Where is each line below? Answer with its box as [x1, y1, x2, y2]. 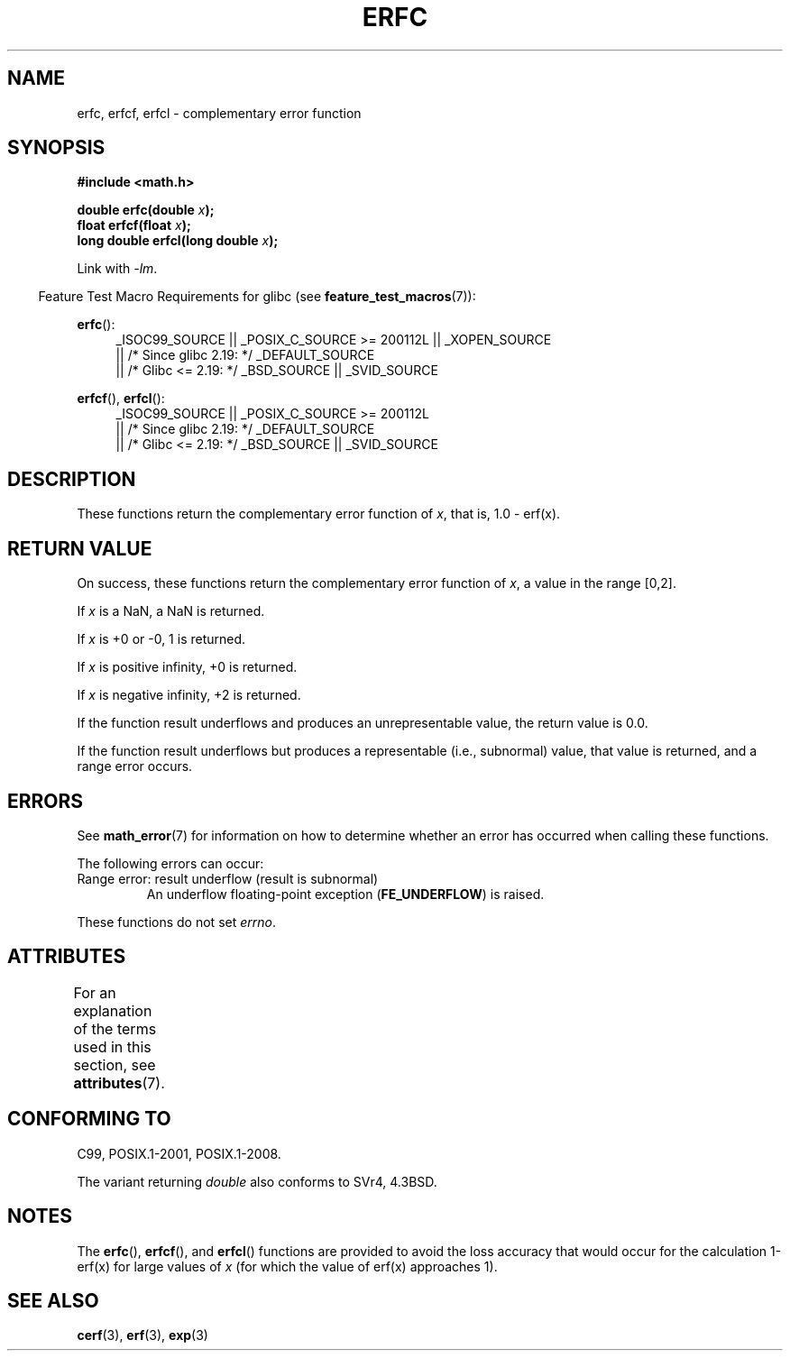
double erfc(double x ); [77, 202, 215, 218]
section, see [73, 1055, 156, 1074]
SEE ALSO [7, 1289, 99, 1312]
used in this [73, 1037, 152, 1056]
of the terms [73, 1019, 157, 1038]
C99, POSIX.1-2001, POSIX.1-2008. [77, 1145, 281, 1161]
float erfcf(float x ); [77, 217, 191, 234]
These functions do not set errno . [77, 913, 276, 930]
